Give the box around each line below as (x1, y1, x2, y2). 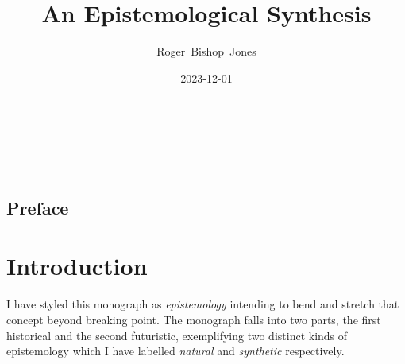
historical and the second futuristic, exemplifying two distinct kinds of (6, 327, 348, 343)
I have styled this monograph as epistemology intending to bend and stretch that (6, 296, 399, 312)
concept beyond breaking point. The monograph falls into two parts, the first (6, 312, 381, 327)
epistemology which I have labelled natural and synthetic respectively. (6, 343, 345, 359)
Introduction (6, 250, 148, 282)
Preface (6, 195, 69, 219)
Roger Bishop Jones (156, 43, 256, 60)
